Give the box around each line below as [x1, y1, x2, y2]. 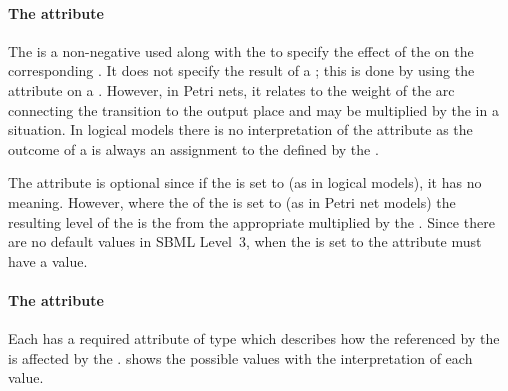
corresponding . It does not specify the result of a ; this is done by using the [8, 60, 475, 81]
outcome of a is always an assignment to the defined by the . [8, 138, 379, 159]
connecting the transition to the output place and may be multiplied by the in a [8, 99, 499, 120]
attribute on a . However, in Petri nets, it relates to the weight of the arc [8, 79, 455, 100]
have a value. [8, 250, 88, 271]
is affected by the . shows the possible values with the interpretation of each [8, 347, 473, 368]
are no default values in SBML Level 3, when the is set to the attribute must [8, 231, 482, 252]
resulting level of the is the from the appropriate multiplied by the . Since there [8, 211, 495, 232]
